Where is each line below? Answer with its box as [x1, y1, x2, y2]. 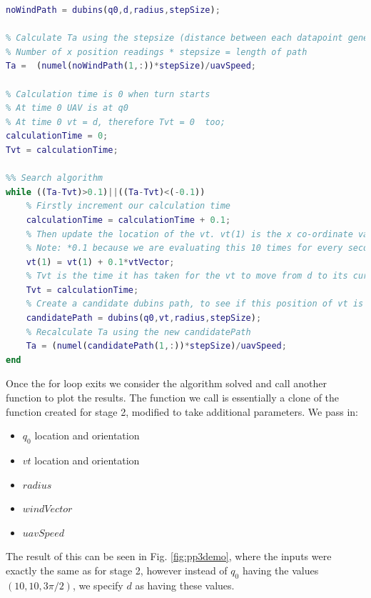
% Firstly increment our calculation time [26, 201, 230, 211]
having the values [242, 562, 319, 577]
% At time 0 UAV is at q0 [6, 103, 128, 114]
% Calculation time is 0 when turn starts [6, 89, 210, 99]
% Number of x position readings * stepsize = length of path [6, 46, 308, 57]
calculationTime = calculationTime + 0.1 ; [26, 214, 231, 225]
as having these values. [135, 577, 235, 592]
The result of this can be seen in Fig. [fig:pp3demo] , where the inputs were [6, 549, 332, 564]
